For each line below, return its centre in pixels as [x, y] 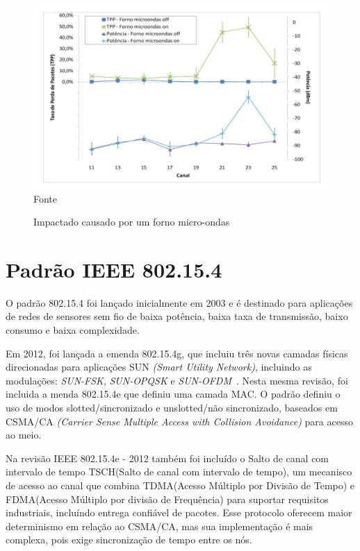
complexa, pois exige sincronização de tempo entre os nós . [129, 540]
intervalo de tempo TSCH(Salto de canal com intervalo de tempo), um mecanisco [179, 472]
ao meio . [24, 435]
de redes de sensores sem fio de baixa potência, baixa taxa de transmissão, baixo [177, 316]
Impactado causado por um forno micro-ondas [132, 222]
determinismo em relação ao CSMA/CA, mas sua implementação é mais [159, 526]
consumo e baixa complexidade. [73, 330]
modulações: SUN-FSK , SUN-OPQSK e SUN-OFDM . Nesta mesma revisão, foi [177, 380]
